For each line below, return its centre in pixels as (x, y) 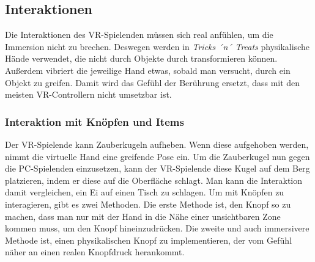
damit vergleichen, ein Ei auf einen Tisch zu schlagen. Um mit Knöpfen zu (145, 192)
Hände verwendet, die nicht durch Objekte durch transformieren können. (141, 58)
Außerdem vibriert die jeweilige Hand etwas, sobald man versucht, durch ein (148, 70)
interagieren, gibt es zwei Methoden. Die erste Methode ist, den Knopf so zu (148, 204)
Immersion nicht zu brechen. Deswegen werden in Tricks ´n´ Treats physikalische (157, 46)
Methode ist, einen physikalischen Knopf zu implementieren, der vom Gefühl (149, 240)
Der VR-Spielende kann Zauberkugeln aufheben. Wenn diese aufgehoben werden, (157, 144)
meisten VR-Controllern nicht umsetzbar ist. (88, 94)
